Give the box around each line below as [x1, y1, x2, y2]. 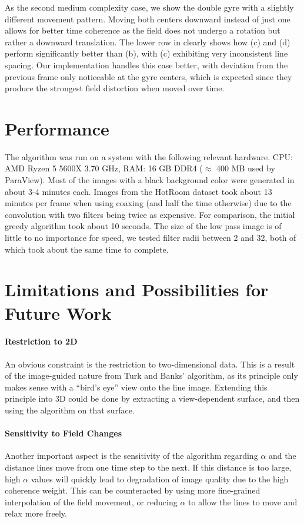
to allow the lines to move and [188, 495, 298, 508]
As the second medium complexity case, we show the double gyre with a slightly [5, 1, 294, 13]
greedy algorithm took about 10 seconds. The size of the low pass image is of [5, 220, 282, 232]
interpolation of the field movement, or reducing [5, 495, 178, 508]
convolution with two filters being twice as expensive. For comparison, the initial [5, 208, 295, 220]
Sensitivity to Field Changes [5, 427, 122, 439]
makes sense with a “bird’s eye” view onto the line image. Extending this [5, 380, 268, 393]
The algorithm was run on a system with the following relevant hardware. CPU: [5, 150, 293, 163]
